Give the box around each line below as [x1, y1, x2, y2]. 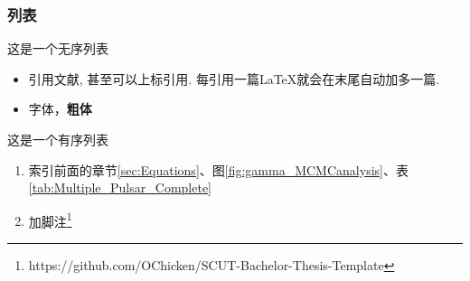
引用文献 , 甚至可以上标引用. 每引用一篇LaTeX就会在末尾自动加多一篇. [28, 69, 440, 88]
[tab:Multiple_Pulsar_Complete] [28, 178, 211, 197]
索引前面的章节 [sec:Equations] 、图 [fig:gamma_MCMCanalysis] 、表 [28, 160, 409, 179]
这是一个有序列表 [7, 130, 108, 148]
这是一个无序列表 [7, 39, 108, 58]
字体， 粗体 [28, 99, 92, 118]
